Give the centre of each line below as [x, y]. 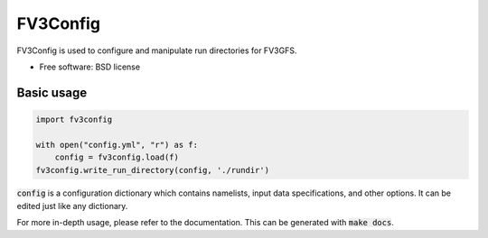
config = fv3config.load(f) [117, 157]
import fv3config [74, 119]
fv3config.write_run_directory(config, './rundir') [153, 170]
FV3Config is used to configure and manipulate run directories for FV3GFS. [157, 50]
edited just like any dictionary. [72, 206]
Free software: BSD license [89, 67]
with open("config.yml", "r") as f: [117, 145]
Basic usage [52, 92]
